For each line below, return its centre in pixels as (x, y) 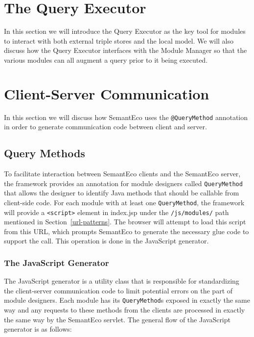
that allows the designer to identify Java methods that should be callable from (122, 193)
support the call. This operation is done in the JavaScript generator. (106, 241)
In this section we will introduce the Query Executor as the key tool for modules (125, 31)
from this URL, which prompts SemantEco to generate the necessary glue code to (127, 231)
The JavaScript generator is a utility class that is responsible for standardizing (122, 281)
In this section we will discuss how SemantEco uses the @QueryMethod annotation (126, 117)
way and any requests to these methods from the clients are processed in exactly (125, 310)
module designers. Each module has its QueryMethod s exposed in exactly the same (127, 300)
